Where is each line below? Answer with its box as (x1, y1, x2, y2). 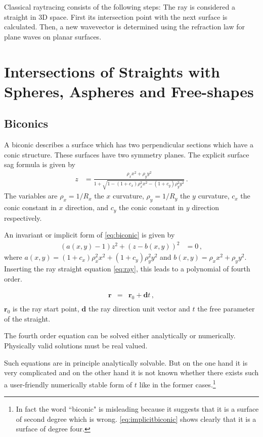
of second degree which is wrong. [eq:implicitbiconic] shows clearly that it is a (16, 413, 256, 424)
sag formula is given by (4, 159, 75, 170)
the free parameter (197, 303, 255, 314)
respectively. (4, 212, 42, 223)
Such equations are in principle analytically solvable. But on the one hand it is (4, 357, 248, 368)
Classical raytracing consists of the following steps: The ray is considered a (4, 2, 235, 12)
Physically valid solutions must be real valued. (4, 340, 148, 351)
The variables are (4, 190, 58, 201)
